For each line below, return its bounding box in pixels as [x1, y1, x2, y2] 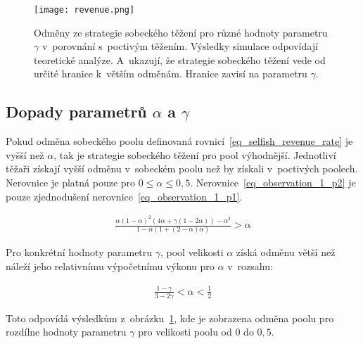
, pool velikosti [160, 245, 224, 260]
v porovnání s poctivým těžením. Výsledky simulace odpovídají [42, 39, 318, 53]
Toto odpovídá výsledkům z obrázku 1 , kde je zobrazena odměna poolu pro [6, 310, 334, 325]
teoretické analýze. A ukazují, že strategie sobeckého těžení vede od [34, 52, 326, 67]
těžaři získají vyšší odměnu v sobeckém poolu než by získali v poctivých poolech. [6, 161, 358, 176]
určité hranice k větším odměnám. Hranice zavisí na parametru [34, 66, 307, 81]
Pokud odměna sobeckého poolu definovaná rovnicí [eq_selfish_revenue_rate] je [6, 134, 353, 148]
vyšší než [6, 147, 44, 162]
